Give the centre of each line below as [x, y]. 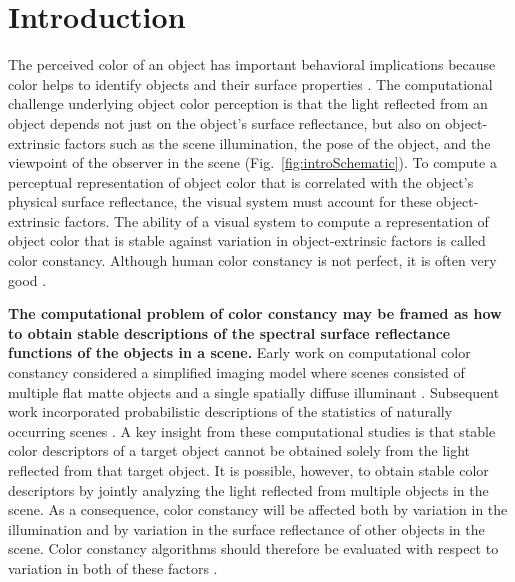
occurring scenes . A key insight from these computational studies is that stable [252, 430]
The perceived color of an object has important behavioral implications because [252, 64]
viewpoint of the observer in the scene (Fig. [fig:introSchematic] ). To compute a [252, 162]
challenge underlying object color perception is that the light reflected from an [248, 103]
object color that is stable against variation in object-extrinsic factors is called [247, 240]
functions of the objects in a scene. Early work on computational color [239, 352]
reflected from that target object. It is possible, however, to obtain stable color [248, 470]
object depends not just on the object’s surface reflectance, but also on [224, 122]
